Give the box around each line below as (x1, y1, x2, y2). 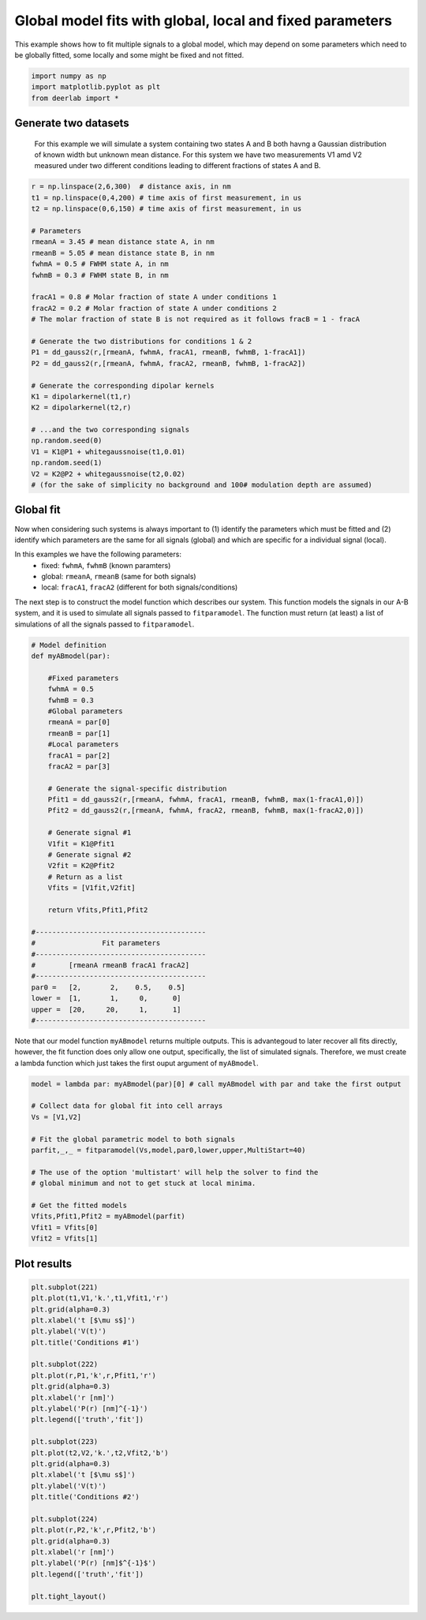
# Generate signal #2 (47, 851, 132, 859)
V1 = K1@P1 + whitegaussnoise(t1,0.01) (31, 447, 185, 456)
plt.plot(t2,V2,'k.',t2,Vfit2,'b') (31, 1448, 169, 1457)
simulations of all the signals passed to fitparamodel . (14, 619, 195, 629)
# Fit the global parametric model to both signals (31, 1135, 236, 1143)
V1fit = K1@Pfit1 (47, 839, 115, 848)
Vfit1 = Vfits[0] (31, 1223, 99, 1232)
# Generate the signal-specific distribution (47, 784, 227, 793)
